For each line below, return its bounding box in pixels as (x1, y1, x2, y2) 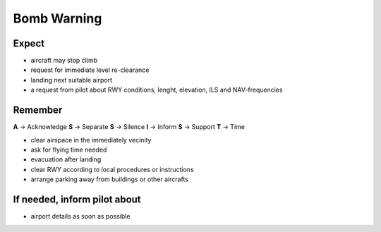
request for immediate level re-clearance (30, 66, 150, 74)
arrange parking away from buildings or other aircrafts (30, 175, 188, 183)
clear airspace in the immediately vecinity (30, 135, 152, 144)
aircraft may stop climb (30, 56, 98, 65)
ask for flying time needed (30, 145, 107, 154)
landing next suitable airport (30, 75, 113, 84)
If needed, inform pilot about (13, 193, 141, 205)
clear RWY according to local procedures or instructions (30, 165, 194, 173)
